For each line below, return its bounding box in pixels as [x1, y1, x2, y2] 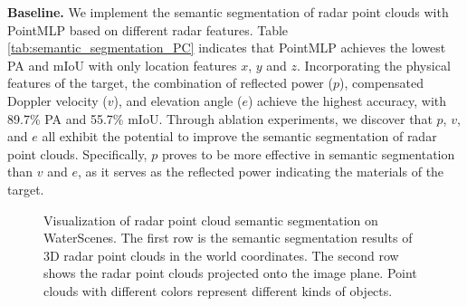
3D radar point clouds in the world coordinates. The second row [43, 245, 399, 264]
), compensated [339, 73, 424, 92]
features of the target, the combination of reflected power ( [7, 73, 333, 92]
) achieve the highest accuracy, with [247, 91, 447, 110]
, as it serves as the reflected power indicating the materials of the [77, 162, 444, 181]
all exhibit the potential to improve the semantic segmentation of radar [42, 127, 437, 146]
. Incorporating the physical [297, 55, 451, 74]
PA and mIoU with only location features [7, 55, 237, 74]
